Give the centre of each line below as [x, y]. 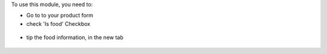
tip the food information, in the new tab [75, 37]
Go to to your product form [60, 16]
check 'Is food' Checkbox [58, 23]
